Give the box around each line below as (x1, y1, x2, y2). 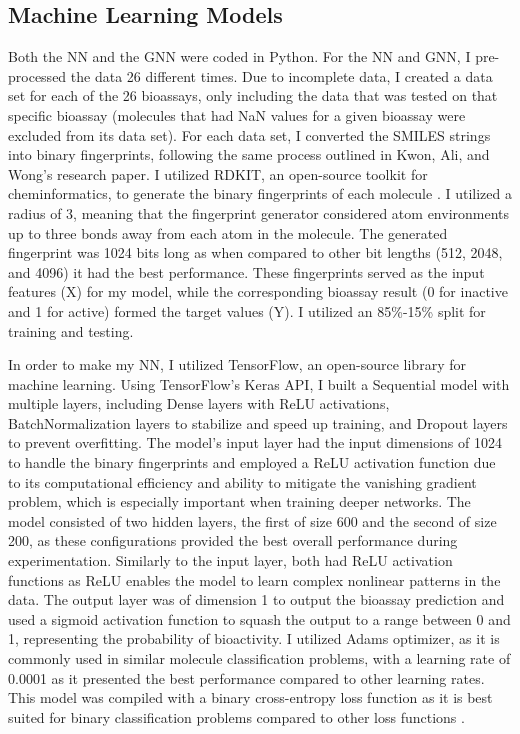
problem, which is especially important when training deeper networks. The (8, 491, 471, 512)
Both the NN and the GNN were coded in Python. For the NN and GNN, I (8, 46, 471, 67)
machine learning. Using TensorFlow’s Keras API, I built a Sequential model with (8, 373, 510, 394)
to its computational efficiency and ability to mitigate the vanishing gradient (8, 471, 477, 492)
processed (8, 65, 67, 86)
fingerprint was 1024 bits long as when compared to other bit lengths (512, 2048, (8, 242, 503, 263)
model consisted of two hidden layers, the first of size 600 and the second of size (8, 510, 497, 531)
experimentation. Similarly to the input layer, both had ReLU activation (8, 550, 453, 571)
